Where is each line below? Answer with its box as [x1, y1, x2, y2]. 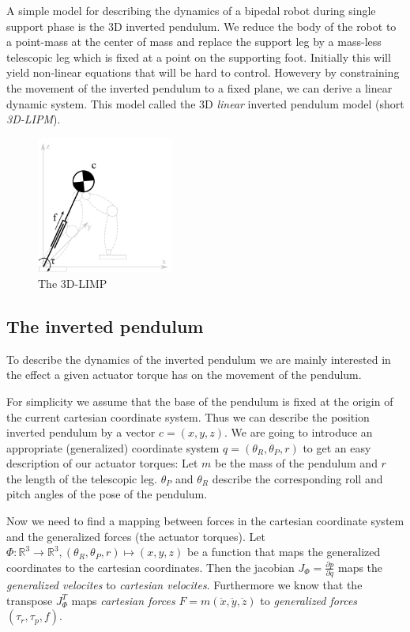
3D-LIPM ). [6, 111, 61, 127]
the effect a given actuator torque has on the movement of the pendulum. [6, 366, 362, 383]
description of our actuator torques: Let [6, 455, 198, 471]
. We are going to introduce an [224, 424, 373, 441]
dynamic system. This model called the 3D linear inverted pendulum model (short [6, 95, 404, 112]
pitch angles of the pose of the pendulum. [6, 486, 208, 502]
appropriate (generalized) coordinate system [6, 439, 220, 456]
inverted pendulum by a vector [6, 424, 156, 441]
